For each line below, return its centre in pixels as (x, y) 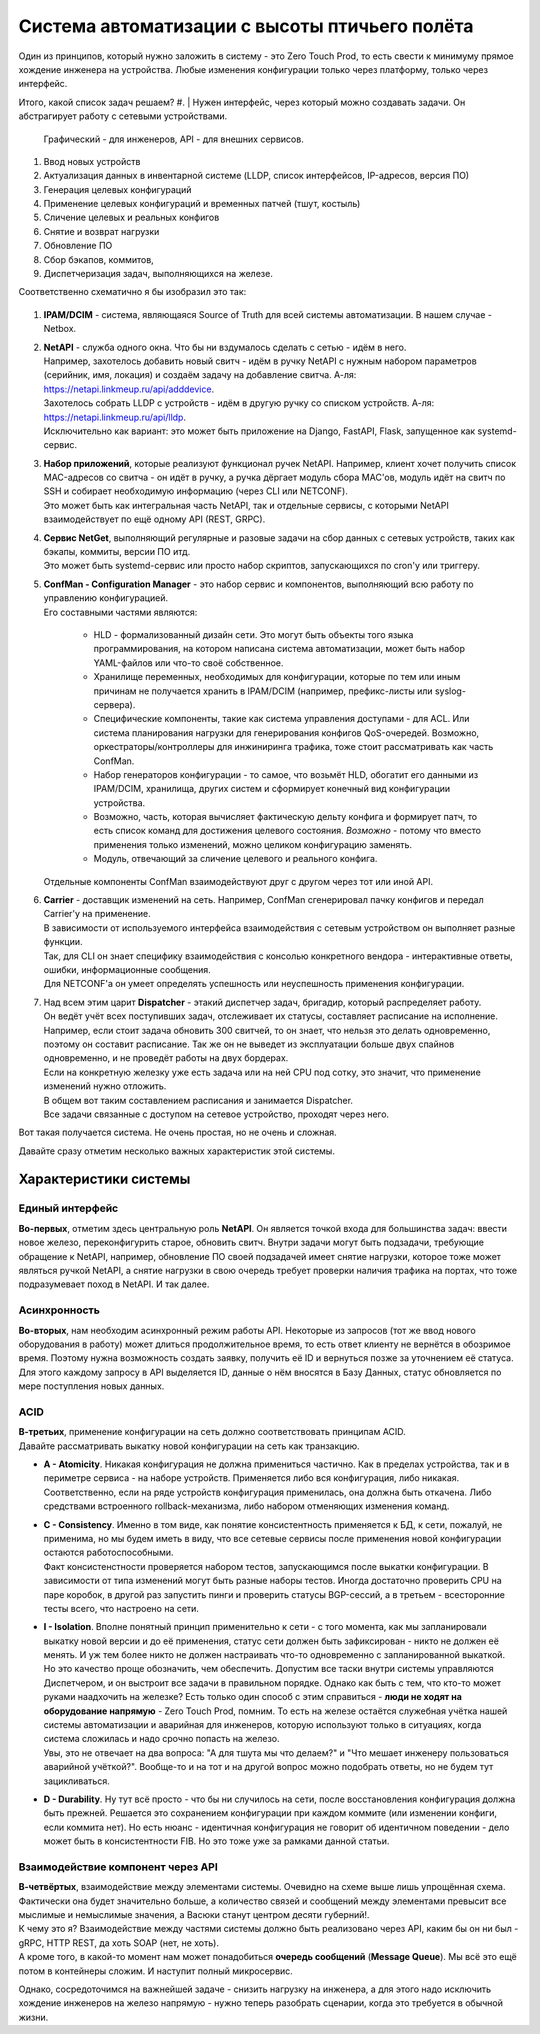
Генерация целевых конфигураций (117, 189)
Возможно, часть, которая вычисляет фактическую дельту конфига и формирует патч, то (285, 817)
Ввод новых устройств (92, 161)
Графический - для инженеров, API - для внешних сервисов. (173, 139)
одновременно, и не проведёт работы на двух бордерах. (166, 1058)
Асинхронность (59, 1310)
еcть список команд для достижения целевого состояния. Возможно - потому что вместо (287, 831)
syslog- (450, 691)
